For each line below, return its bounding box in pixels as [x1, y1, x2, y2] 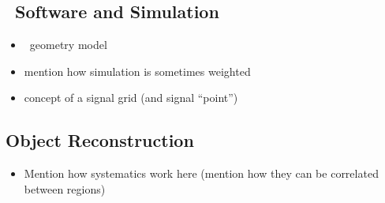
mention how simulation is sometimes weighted [24, 62, 251, 79]
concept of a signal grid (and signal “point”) [24, 89, 238, 106]
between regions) [24, 180, 106, 197]
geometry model [29, 36, 107, 53]
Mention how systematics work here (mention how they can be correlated [24, 165, 379, 182]
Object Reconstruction [6, 128, 194, 152]
